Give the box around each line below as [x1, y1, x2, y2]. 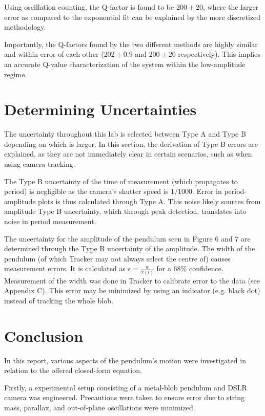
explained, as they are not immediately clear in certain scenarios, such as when [4, 148, 252, 159]
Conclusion [4, 325, 84, 346]
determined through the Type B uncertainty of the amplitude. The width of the [4, 243, 255, 254]
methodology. [4, 21, 46, 32]
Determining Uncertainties [4, 99, 197, 120]
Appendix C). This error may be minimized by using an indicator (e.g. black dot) [4, 285, 260, 296]
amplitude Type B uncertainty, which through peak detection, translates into [4, 206, 247, 216]
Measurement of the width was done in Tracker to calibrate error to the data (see [4, 275, 260, 286]
